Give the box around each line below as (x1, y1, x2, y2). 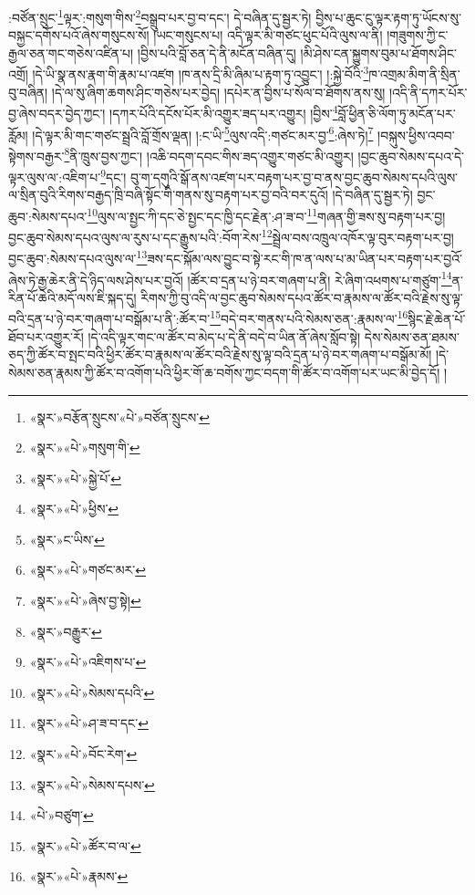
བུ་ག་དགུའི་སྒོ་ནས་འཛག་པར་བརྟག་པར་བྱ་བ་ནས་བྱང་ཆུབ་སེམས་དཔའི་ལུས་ (129, 167, 459, 186)
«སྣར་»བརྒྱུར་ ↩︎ (29, 621, 102, 640)
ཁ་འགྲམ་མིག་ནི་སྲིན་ (368, 65, 460, 84)
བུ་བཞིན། (8, 82, 48, 101)
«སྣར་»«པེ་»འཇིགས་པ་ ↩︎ (29, 652, 147, 671)
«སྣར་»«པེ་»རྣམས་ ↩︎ (29, 867, 129, 886)
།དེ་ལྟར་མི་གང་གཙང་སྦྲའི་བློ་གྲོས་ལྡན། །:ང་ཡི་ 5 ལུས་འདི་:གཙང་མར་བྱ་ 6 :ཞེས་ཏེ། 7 (32, 122, 374, 144)
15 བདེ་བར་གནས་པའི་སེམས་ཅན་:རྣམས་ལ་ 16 (210, 307, 408, 328)
